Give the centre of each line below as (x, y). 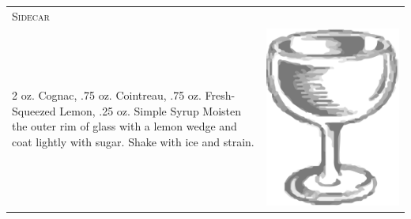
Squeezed (34, 110)
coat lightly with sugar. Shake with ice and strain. (133, 141)
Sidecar (31, 15)
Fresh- (220, 95)
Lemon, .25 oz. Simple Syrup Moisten (151, 110)
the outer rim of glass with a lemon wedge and (124, 126)
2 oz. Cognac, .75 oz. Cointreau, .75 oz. (107, 95)
